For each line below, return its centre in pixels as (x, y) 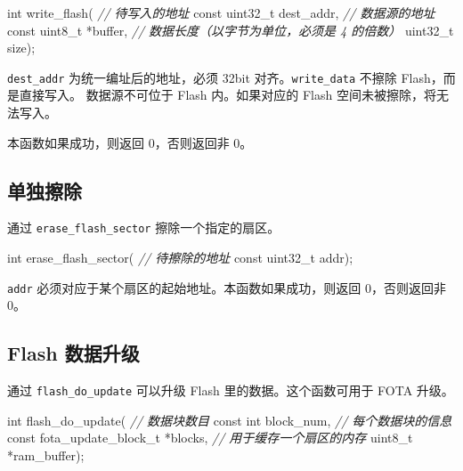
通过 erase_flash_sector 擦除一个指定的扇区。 (144, 227)
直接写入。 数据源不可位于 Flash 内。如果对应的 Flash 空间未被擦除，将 (227, 95)
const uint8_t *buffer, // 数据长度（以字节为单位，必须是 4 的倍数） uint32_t (231, 30)
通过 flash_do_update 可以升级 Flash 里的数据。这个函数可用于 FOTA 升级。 (231, 390)
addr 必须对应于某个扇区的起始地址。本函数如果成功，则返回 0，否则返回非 (227, 287)
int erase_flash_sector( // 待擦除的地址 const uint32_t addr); (180, 258)
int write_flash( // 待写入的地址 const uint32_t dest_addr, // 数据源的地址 (221, 12)
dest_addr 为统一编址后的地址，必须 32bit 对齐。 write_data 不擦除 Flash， (225, 77)
